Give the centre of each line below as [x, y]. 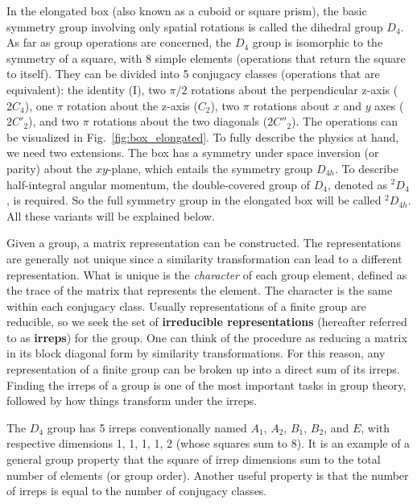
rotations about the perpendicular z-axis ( [295, 89]
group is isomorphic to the [318, 42]
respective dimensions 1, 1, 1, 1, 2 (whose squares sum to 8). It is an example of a [208, 443]
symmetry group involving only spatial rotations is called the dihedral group [195, 26]
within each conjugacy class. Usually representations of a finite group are [186, 306]
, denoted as [357, 184]
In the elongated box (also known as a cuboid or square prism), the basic [187, 10]
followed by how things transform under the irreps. [132, 401]
